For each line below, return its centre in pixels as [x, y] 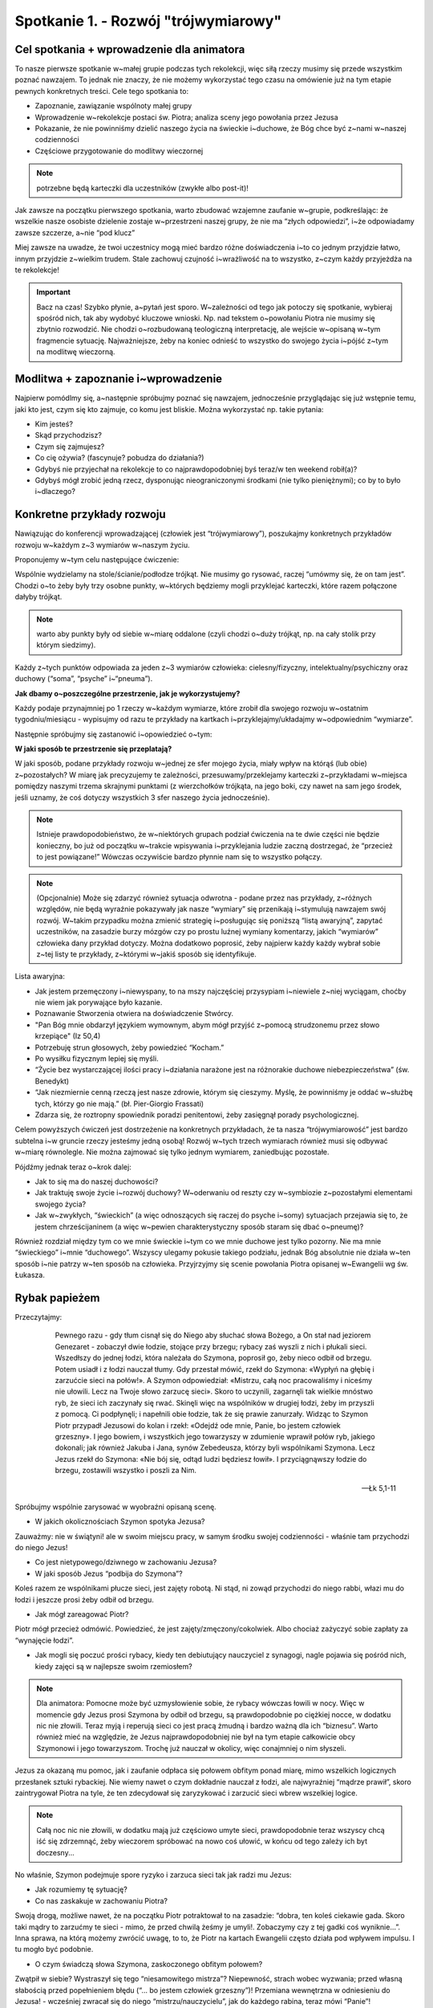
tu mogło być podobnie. [54, 1949]
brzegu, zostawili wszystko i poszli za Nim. [125, 1471]
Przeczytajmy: [38, 1316]
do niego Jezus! [41, 1548]
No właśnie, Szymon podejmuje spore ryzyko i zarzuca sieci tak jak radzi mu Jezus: [153, 1875]
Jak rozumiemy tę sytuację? [81, 1890]
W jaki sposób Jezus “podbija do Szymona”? [109, 1573]
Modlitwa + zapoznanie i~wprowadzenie [119, 379]
